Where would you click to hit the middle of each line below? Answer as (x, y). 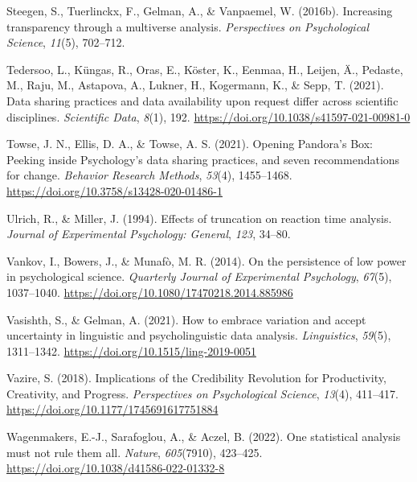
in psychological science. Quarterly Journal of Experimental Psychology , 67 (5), (199, 276)
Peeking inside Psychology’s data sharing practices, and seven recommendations (203, 159)
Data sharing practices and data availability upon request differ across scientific (202, 100)
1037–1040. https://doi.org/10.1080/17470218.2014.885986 (150, 292)
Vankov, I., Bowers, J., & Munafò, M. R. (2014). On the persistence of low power (206, 260)
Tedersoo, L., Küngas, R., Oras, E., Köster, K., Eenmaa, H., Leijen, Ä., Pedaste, (205, 69)
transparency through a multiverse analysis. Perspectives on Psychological (188, 26)
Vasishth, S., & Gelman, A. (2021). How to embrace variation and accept (186, 319)
